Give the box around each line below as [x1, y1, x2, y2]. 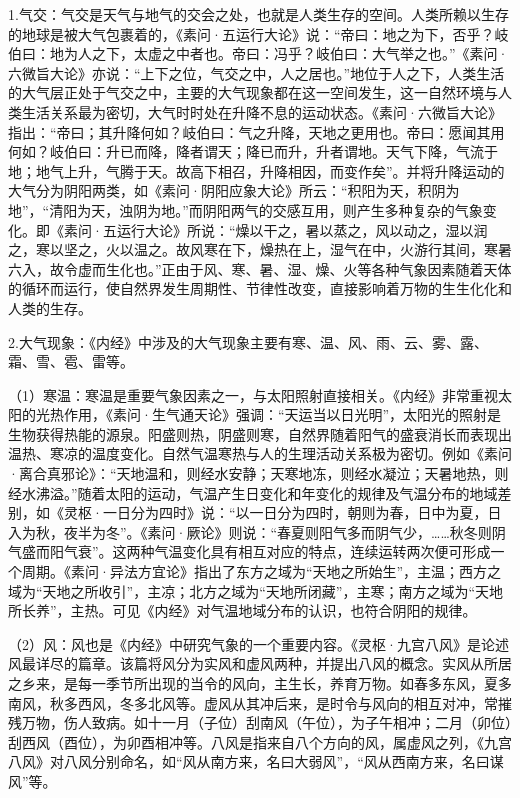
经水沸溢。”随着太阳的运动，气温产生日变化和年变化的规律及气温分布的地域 [8, 482, 498, 503]
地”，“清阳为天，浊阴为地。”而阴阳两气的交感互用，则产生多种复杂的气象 [8, 199, 483, 220]
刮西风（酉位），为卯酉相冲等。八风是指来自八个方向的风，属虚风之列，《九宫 [8, 731, 512, 752]
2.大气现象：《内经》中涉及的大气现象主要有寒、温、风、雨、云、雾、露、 [8, 331, 488, 352]
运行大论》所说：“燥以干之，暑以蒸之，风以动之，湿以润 [116, 219, 488, 240]
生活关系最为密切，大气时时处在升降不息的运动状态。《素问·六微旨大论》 [21, 101, 502, 122]
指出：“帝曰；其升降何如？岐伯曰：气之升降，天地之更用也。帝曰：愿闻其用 [8, 121, 505, 142]
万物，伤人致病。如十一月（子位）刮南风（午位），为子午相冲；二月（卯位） [21, 712, 512, 733]
